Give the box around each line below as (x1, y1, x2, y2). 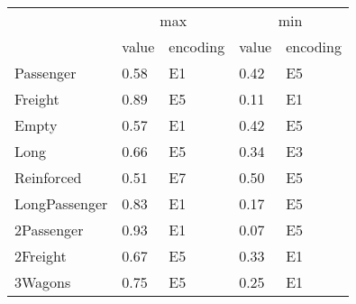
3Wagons (14, 272, 71, 292)
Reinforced (14, 167, 82, 188)
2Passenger (14, 219, 84, 240)
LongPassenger (14, 193, 108, 214)
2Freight (14, 245, 67, 266)
